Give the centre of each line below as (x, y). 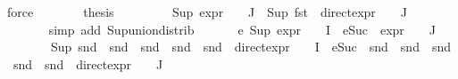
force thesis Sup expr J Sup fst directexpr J (207, 12)
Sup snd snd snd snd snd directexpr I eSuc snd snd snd (250, 47)
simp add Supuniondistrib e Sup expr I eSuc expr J (242, 29)
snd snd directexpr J (88, 63)
